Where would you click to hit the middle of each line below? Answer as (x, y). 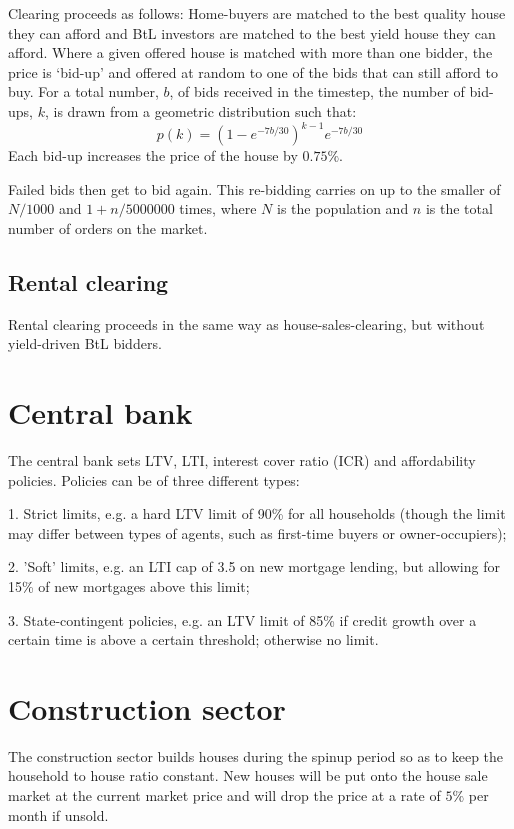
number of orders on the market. (108, 227)
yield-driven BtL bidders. (85, 343)
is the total (459, 208)
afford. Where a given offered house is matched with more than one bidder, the (250, 52)
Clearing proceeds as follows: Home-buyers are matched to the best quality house (257, 13)
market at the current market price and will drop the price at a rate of (224, 795)
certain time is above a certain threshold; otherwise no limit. (193, 639)
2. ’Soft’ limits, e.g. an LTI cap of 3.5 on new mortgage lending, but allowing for (254, 566)
